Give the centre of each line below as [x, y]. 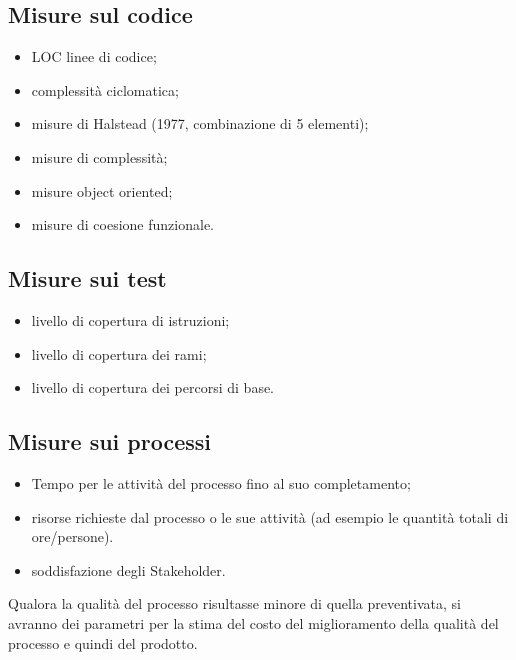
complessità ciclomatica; [105, 89]
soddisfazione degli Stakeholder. [128, 569]
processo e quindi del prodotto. [103, 642]
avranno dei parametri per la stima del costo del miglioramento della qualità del [253, 622]
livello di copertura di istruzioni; [130, 319]
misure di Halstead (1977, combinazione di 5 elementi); [200, 123]
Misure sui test [87, 278]
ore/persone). [72, 536]
